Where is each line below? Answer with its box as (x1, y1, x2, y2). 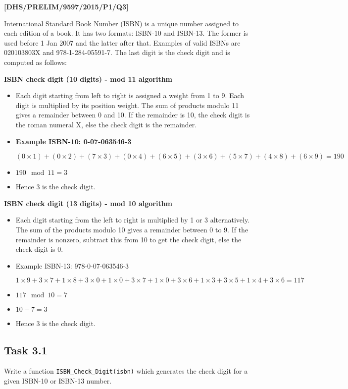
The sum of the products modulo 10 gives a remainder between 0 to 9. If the (15, 224, 249, 234)
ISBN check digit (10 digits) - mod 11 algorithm (4, 73, 173, 84)
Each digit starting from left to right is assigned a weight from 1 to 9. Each (15, 90, 245, 101)
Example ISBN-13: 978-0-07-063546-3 (15, 260, 129, 271)
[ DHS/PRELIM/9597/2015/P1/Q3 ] (4, 1, 129, 11)
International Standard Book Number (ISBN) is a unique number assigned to (4, 18, 239, 28)
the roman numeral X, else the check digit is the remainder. (15, 119, 197, 129)
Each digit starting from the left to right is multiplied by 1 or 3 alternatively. (15, 215, 250, 225)
